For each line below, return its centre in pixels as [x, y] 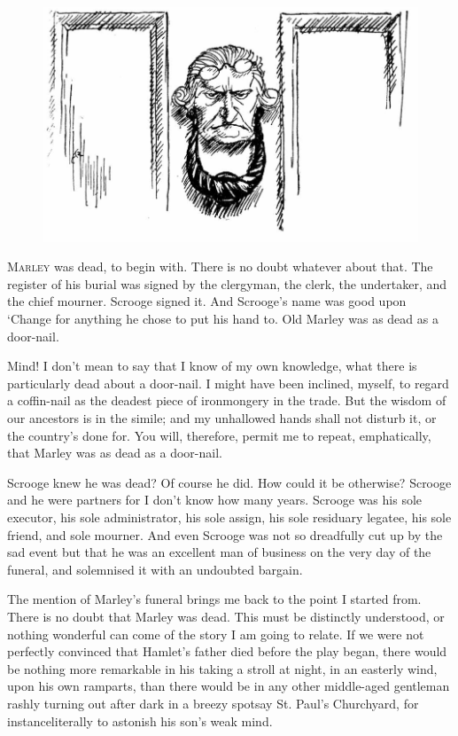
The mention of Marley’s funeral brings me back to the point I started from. [214, 599]
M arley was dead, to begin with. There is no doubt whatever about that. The [220, 266]
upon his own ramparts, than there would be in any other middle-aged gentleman [229, 686]
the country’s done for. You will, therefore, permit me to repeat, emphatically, [219, 435]
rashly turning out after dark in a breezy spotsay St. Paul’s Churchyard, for [213, 703]
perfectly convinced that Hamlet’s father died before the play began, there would [227, 651]
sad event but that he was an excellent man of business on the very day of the [219, 552]
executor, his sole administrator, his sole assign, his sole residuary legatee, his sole [229, 517]
